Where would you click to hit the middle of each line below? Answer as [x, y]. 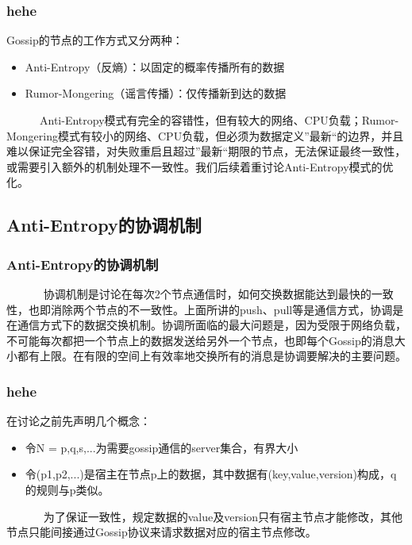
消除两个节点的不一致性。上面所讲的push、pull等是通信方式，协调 [221, 309]
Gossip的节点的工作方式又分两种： [95, 40]
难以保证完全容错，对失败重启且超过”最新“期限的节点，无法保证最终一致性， [206, 151]
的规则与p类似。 [67, 489]
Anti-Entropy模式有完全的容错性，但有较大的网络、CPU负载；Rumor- [219, 120]
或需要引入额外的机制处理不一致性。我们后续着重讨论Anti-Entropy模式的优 [200, 166]
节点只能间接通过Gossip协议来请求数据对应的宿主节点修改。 [162, 532]
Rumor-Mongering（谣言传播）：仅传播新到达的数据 [156, 93]
